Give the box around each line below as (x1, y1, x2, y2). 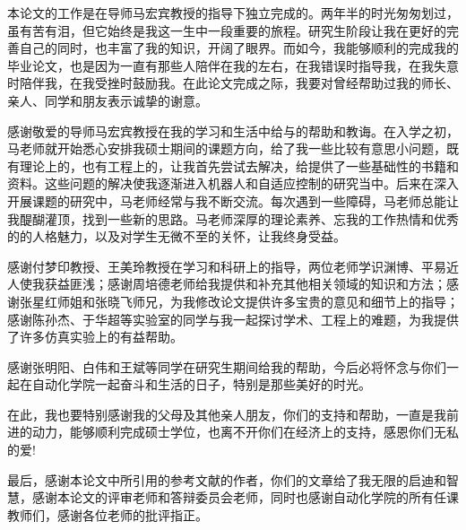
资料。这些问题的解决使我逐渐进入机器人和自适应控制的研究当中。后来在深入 (7, 174, 459, 193)
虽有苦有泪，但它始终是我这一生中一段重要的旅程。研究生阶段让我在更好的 (7, 21, 446, 39)
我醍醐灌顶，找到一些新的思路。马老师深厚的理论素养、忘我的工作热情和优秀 (7, 209, 459, 228)
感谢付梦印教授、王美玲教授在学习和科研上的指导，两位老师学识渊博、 (7, 256, 421, 275)
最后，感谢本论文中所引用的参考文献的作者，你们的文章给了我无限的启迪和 (7, 470, 446, 489)
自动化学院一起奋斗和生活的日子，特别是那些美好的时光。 (31, 375, 371, 394)
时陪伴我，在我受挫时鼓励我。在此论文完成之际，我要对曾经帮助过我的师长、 (7, 74, 459, 92)
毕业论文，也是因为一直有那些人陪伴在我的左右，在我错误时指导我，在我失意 (7, 56, 459, 74)
